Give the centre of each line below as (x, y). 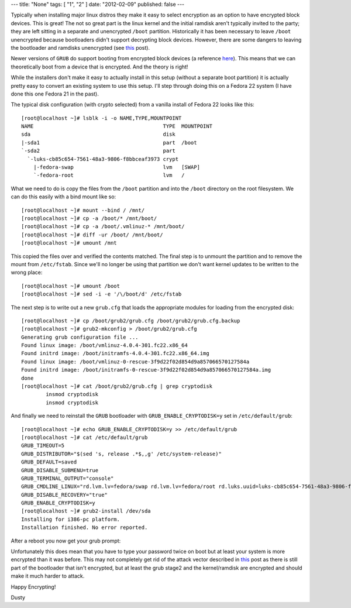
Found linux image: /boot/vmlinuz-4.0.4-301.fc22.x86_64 (105, 346)
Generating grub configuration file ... (80, 337)
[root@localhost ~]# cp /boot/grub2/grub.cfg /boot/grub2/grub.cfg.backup (131, 321)
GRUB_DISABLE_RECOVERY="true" (65, 495)
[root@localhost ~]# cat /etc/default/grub (85, 437)
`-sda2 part (98, 151)
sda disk (98, 134)
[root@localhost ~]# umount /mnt (69, 243)
